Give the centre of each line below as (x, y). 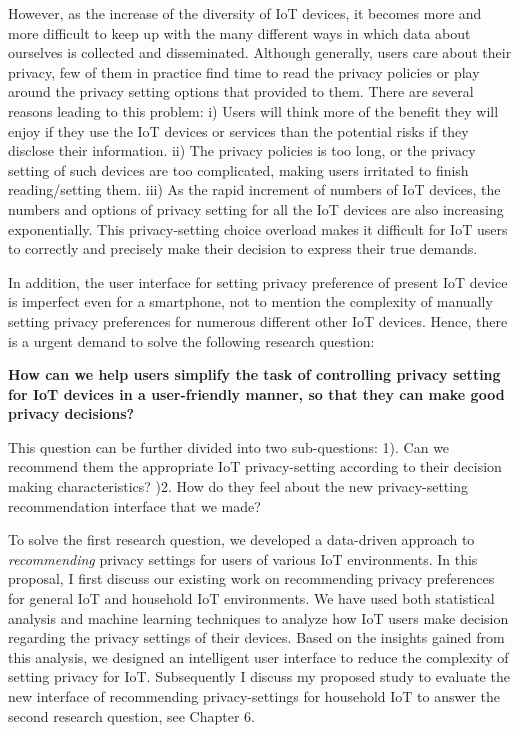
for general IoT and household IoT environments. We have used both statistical (251, 598)
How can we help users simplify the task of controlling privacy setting (254, 374)
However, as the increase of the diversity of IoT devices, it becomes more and (245, 13)
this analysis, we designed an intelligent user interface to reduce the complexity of (258, 656)
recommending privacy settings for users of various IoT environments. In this (243, 558)
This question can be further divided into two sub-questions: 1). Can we (229, 446)
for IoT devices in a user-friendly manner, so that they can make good (256, 393)
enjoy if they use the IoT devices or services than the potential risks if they (238, 130)
